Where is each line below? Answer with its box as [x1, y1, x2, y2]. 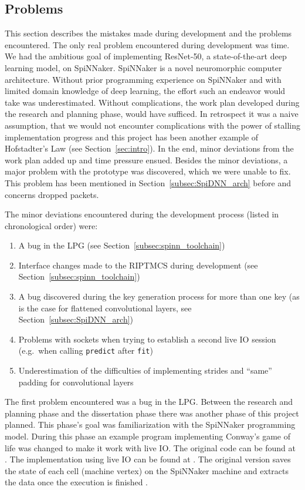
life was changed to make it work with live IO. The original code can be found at [5, 441, 296, 454]
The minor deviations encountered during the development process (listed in [5, 208, 279, 220]
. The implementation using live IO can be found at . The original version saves [5, 453, 291, 465]
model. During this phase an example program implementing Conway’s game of [5, 430, 291, 442]
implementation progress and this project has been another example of [5, 130, 259, 143]
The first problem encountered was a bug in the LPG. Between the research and [5, 395, 293, 408]
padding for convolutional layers [18, 375, 134, 388]
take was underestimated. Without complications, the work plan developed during [5, 96, 300, 108]
